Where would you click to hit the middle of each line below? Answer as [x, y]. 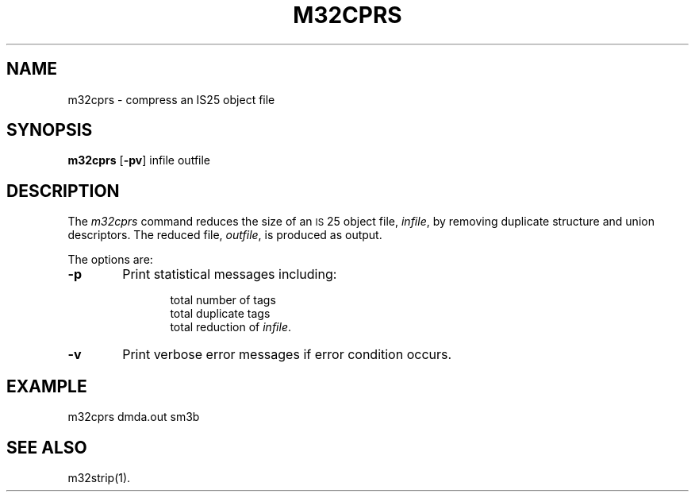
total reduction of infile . [230, 327]
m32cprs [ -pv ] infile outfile [139, 160]
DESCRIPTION [63, 191]
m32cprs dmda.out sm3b [134, 417]
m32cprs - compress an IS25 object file [171, 99]
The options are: [110, 260]
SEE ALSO [47, 447]
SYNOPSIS [50, 130]
